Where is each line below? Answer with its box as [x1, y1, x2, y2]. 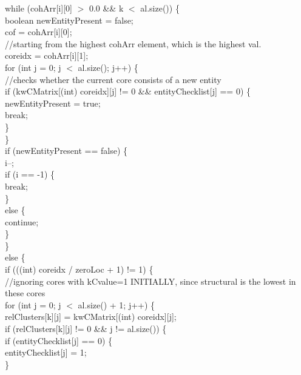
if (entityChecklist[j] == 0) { [5, 334, 113, 347]
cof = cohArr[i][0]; [5, 25, 72, 38]
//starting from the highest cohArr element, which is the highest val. [5, 37, 262, 50]
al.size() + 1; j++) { [78, 298, 155, 311]
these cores [5, 287, 46, 299]
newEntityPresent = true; [5, 96, 101, 109]
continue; [5, 215, 39, 228]
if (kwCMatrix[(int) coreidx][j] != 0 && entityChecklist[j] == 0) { [5, 85, 251, 98]
